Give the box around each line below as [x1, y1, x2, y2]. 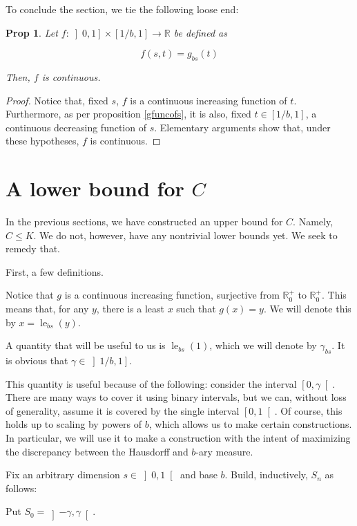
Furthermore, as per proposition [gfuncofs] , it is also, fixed [6, 106, 251, 121]
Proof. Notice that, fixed [6, 93, 108, 107]
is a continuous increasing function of [130, 93, 287, 107]
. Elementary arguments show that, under [154, 120, 331, 134]
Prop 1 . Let [6, 25, 58, 39]
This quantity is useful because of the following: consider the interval [6, 376, 297, 391]
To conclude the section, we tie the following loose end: [6, 2, 239, 16]
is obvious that [6, 353, 68, 368]
